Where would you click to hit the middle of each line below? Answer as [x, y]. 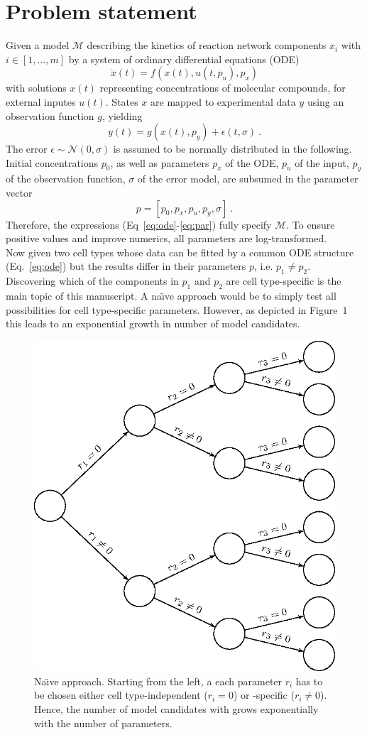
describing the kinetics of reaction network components [207, 45]
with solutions [36, 88]
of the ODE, [252, 162]
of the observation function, [66, 179]
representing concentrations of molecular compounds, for [223, 88]
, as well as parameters [160, 162]
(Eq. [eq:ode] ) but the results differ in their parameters [126, 266]
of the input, [322, 162]
